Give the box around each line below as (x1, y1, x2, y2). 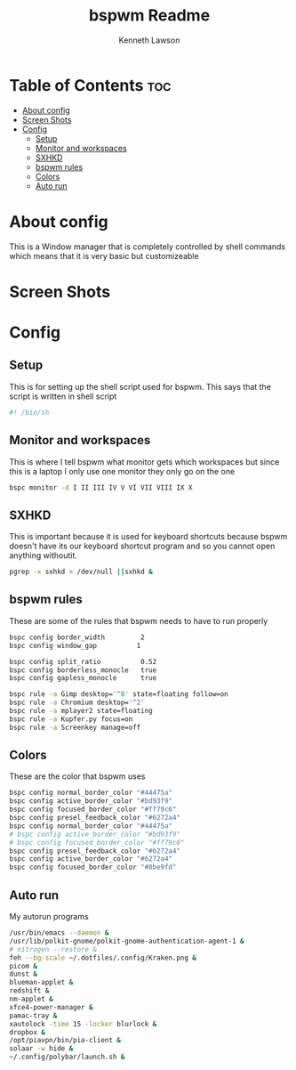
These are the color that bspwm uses (9, 771, 146, 782)
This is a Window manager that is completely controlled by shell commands (9, 241, 286, 252)
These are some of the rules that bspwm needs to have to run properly (9, 615, 268, 626)
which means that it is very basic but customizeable (9, 250, 199, 261)
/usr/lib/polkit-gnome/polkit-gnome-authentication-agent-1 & (9, 936, 244, 945)
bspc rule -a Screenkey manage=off (9, 723, 141, 732)
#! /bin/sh (9, 408, 50, 417)
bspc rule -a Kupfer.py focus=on (9, 714, 133, 724)
